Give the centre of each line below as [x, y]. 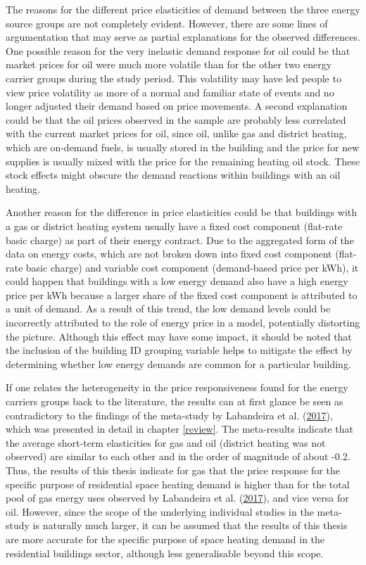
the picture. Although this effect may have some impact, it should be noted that [179, 336]
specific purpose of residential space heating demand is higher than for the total [178, 484]
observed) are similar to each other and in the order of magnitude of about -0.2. [178, 456]
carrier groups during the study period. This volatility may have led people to [173, 78]
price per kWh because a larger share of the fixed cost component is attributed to [182, 294]
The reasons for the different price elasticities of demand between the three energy [183, 9]
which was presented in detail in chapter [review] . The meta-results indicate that [179, 429]
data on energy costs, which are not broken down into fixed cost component [169, 254]
